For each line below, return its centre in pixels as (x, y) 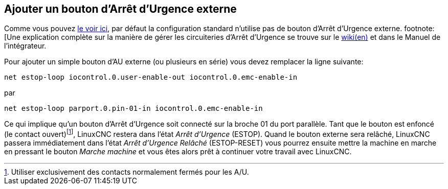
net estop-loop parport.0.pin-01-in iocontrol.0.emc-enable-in (133, 109)
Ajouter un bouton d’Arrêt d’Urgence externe (120, 9)
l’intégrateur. (25, 46)
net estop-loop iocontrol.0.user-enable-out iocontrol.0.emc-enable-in (151, 77)
